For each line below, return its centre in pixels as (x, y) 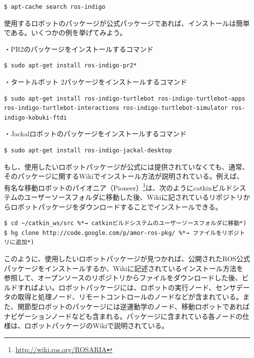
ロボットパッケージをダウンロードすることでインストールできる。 (116, 206)
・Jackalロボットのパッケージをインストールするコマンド (95, 134)
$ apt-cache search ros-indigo (55, 7)
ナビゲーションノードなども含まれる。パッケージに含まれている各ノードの (123, 316)
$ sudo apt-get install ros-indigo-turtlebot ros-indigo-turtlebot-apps (125, 98)
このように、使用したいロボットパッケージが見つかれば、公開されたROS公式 (127, 258)
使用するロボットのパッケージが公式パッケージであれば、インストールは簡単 (127, 23)
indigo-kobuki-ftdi (35, 117)
